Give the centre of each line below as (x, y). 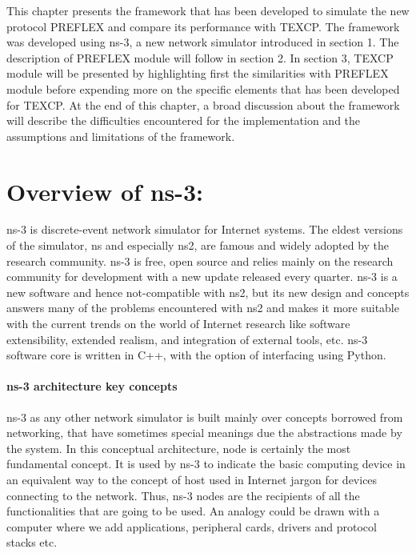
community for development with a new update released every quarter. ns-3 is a (202, 276)
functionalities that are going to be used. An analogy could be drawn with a (193, 511)
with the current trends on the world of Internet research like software (178, 324)
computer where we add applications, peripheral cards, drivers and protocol (192, 526)
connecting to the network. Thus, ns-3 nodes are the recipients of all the (183, 495)
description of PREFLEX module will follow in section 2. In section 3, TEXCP (200, 57)
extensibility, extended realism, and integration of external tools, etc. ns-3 (187, 339)
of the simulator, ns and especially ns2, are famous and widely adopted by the (198, 245)
